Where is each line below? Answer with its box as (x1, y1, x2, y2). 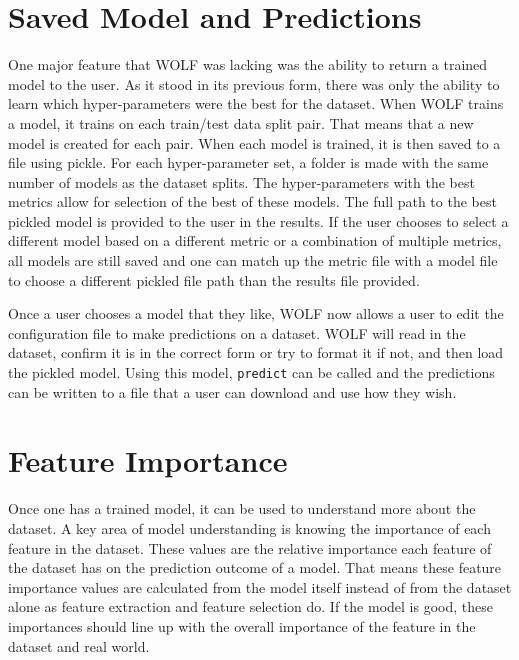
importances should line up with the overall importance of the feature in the (8, 615, 476, 636)
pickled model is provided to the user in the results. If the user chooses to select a (8, 210, 509, 231)
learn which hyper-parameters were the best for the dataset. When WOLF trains (8, 93, 504, 114)
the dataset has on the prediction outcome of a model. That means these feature (8, 557, 502, 578)
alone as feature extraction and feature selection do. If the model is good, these (8, 596, 493, 617)
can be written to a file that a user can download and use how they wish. (8, 381, 457, 402)
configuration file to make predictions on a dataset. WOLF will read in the (8, 322, 466, 343)
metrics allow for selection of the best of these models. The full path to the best (8, 191, 497, 212)
